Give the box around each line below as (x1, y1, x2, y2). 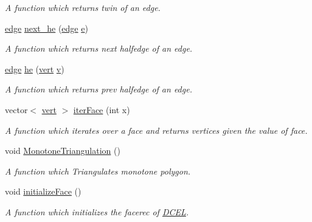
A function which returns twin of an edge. (5, 1, 161, 13)
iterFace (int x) (73, 103, 130, 116)
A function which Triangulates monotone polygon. (5, 164, 191, 177)
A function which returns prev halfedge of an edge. (5, 83, 192, 95)
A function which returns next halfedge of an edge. (5, 42, 193, 55)
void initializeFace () (5, 185, 81, 198)
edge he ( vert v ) (5, 62, 64, 75)
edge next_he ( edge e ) (5, 21, 88, 34)
